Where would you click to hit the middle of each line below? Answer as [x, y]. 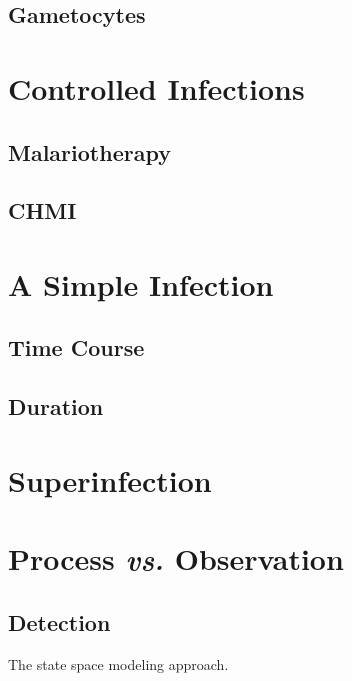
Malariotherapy [89, 151]
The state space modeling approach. [118, 663]
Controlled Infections [156, 87]
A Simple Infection [141, 283]
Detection [59, 621]
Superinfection [110, 479]
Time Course [76, 347]
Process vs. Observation [176, 559]
